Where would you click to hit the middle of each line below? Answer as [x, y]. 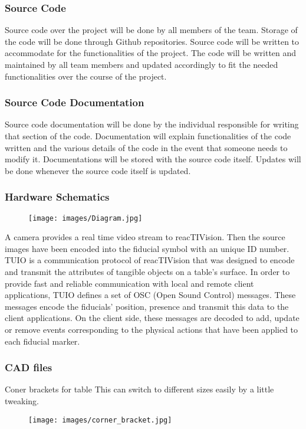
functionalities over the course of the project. [86, 76]
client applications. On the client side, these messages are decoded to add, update [152, 318]
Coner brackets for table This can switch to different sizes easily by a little [139, 389]
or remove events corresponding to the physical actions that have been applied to [152, 329]
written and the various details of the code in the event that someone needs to [146, 147]
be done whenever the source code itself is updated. [98, 170]
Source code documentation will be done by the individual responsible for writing [152, 124]
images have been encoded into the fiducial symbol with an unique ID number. [147, 248]
